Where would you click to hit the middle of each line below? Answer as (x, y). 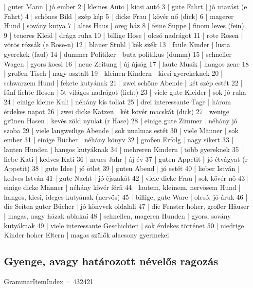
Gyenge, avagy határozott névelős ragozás (111, 261)
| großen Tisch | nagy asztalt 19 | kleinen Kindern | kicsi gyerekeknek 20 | (113, 73)
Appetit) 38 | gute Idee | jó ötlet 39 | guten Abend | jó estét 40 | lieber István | (122, 168)
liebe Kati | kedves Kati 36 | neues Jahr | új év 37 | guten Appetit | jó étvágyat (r (126, 159)
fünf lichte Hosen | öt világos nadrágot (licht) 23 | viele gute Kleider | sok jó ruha (125, 92)
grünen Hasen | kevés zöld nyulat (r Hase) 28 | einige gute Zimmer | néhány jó (121, 121)
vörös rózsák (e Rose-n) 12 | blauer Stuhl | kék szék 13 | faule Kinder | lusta (117, 44)
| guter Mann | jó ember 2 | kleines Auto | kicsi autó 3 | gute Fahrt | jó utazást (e (126, 6)
